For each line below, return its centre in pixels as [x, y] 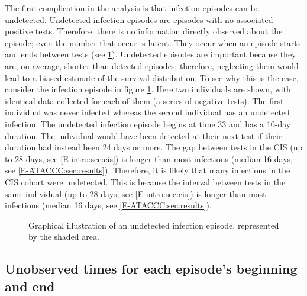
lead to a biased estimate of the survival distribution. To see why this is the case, [152, 77]
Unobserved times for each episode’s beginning [151, 268]
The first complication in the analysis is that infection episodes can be [132, 8]
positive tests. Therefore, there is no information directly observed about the [144, 31]
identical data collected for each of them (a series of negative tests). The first [144, 100]
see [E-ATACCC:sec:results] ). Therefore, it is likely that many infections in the [148, 170]
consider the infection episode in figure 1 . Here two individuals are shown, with [148, 89]
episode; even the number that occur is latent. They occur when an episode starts [153, 42]
